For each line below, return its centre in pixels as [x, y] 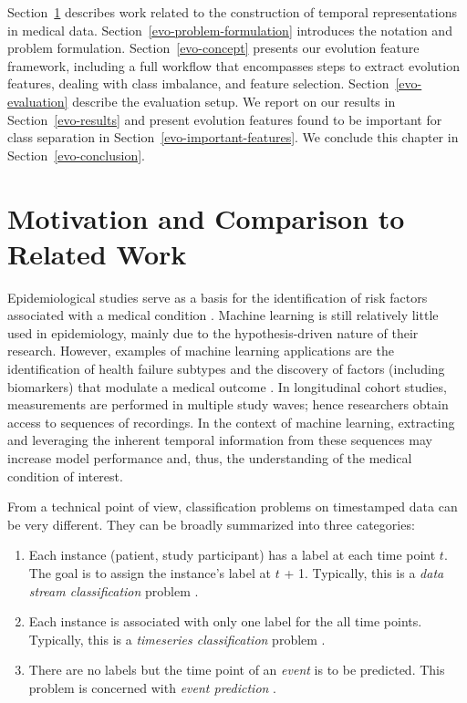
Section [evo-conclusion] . [76, 155]
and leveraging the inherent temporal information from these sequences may [220, 440]
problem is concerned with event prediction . [152, 687]
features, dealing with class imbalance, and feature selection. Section [198, 83]
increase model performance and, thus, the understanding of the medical [210, 458]
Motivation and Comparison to [206, 217]
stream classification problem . [114, 590]
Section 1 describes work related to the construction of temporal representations [232, 12]
